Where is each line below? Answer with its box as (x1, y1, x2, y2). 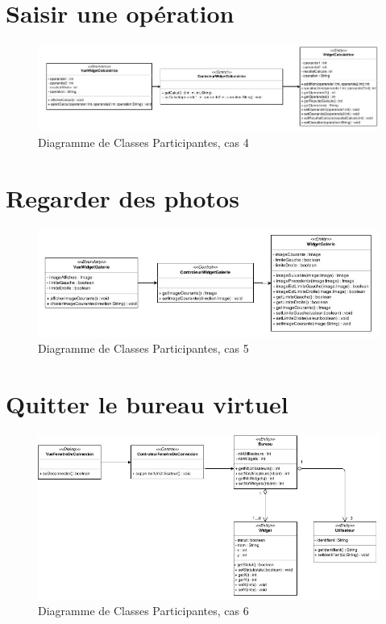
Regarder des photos (6, 181, 239, 214)
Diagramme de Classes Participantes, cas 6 (38, 602, 249, 619)
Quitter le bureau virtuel (6, 387, 288, 421)
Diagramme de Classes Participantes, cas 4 (38, 133, 249, 150)
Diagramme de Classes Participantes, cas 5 (38, 340, 249, 357)
